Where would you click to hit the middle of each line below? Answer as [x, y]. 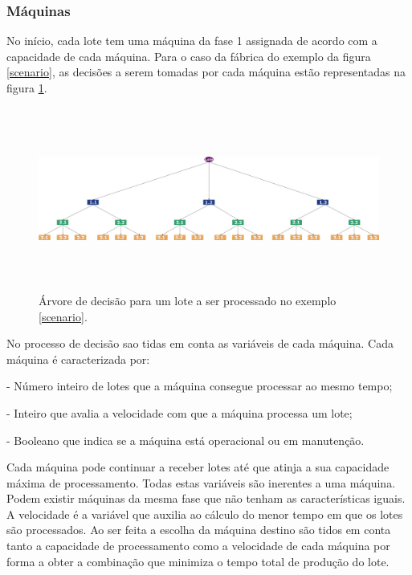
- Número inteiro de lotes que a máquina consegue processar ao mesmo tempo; [200, 386]
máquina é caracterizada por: [78, 359]
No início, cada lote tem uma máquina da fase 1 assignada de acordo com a [192, 41]
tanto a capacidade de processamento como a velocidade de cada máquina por [198, 546]
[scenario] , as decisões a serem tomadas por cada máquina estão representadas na [206, 72]
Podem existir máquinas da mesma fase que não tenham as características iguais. [206, 498]
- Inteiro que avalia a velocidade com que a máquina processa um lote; [179, 412]
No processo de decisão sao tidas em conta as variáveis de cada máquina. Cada [200, 343]
